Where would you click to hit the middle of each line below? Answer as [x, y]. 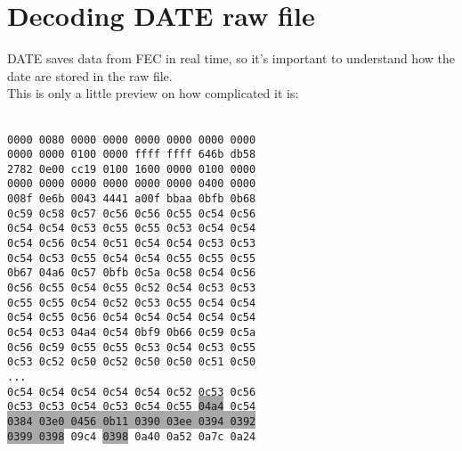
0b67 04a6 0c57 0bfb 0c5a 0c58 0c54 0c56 [132, 273]
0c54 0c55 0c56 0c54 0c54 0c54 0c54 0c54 [132, 318]
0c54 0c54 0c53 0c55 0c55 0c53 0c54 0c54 [132, 229]
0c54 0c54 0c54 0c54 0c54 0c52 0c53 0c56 [132, 392]
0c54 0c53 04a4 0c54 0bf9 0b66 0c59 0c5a [132, 333]
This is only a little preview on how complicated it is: [153, 93]
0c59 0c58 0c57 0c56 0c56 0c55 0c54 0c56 [132, 213]
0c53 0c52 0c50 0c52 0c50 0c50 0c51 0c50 [132, 362]
